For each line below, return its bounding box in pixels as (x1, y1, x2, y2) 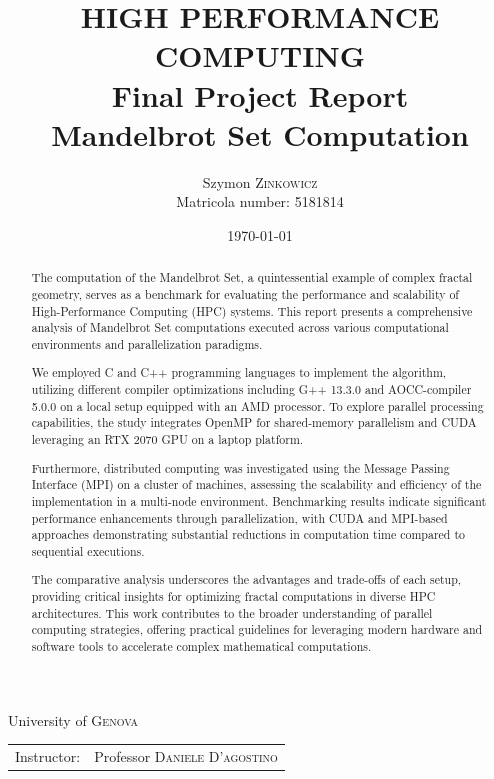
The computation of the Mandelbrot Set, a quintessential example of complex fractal (31, 269, 473, 286)
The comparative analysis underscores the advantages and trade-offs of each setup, (31, 571, 462, 588)
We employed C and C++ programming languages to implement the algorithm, (31, 364, 447, 381)
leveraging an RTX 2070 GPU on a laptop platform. (31, 431, 304, 448)
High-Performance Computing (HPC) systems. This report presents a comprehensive (31, 302, 473, 319)
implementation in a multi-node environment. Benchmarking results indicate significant (31, 492, 487, 509)
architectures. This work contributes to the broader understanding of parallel (31, 604, 433, 621)
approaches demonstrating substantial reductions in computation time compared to (31, 526, 465, 543)
